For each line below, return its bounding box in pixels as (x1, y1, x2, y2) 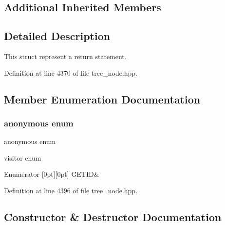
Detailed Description (4, 28, 111, 43)
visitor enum (4, 152, 41, 163)
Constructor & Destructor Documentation (4, 209, 222, 224)
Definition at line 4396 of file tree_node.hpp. (4, 185, 138, 195)
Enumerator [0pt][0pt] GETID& (4, 169, 99, 179)
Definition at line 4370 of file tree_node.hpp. (4, 67, 138, 78)
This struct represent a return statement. (4, 51, 127, 61)
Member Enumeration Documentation (4, 91, 201, 106)
